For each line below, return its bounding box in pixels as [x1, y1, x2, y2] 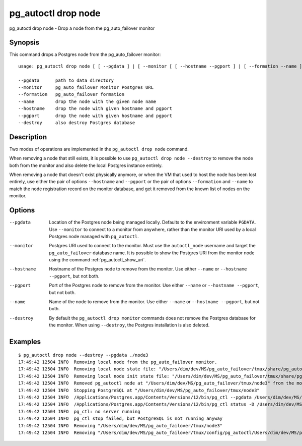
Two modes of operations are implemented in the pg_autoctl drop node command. [9, 146, 189, 152]
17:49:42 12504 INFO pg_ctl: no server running [18, 409, 140, 414]
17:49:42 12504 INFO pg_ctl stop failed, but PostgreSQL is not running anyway [18, 416, 223, 421]
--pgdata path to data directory [18, 77, 114, 83]
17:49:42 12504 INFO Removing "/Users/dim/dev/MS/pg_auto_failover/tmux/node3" [18, 423, 223, 428]
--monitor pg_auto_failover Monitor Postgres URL [18, 85, 154, 90]
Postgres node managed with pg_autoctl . [49, 233, 139, 239]
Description [9, 133, 47, 141]
